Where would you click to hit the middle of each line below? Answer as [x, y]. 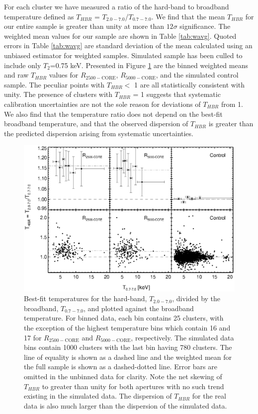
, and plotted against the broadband [139, 308]
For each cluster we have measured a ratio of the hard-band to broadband [117, 6]
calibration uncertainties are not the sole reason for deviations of [102, 104]
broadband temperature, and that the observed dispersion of [96, 124]
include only [23, 65]
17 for [33, 337]
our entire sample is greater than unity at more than [84, 26]
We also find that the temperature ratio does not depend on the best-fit [113, 114]
